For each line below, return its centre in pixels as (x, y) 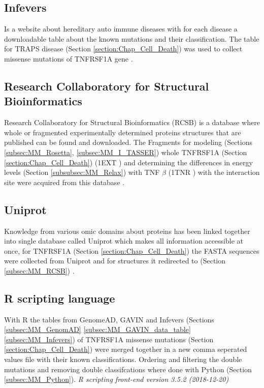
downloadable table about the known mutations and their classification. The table (132, 38)
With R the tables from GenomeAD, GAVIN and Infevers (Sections (109, 319)
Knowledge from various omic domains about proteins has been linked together (127, 231)
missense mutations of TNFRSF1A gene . (69, 58)
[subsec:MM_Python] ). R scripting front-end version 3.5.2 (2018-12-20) (117, 379)
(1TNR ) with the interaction (214, 172)
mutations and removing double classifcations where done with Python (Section (128, 369)
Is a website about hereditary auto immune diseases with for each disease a (121, 29)
